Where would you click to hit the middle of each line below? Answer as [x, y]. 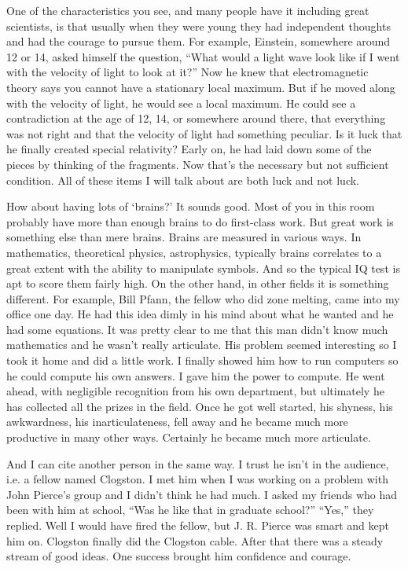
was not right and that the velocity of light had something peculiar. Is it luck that [204, 133]
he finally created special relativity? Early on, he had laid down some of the [189, 149]
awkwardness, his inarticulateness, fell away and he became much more [177, 422]
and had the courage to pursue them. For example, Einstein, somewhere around [198, 41]
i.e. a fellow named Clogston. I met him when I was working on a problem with [197, 479]
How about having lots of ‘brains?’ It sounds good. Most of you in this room [191, 206]
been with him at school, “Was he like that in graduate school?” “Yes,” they [190, 510]
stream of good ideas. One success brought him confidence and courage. [179, 556]
